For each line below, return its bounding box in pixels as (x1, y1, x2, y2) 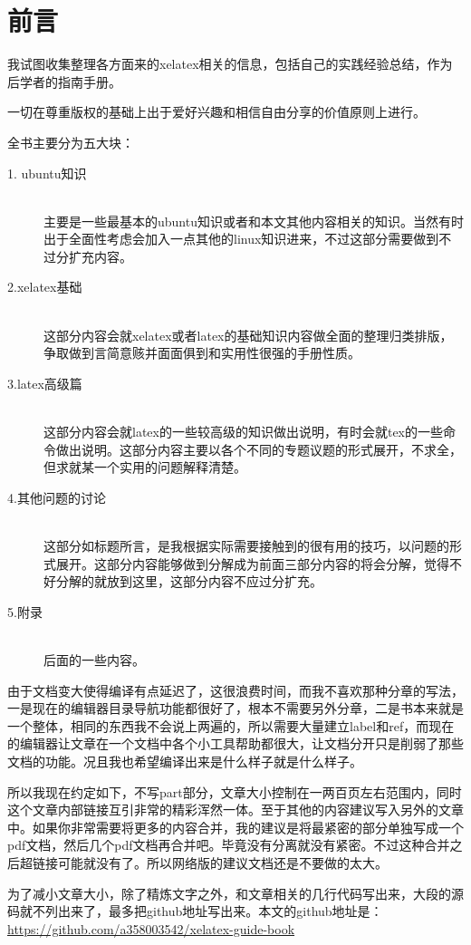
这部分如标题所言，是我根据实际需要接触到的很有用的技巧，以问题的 (43, 536, 449, 554)
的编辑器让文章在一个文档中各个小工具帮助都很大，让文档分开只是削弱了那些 (7, 734, 464, 753)
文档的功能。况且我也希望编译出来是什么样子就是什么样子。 (7, 751, 362, 770)
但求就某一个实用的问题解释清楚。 (43, 458, 246, 477)
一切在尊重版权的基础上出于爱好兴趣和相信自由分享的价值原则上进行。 (7, 102, 426, 121)
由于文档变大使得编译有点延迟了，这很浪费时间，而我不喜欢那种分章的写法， (7, 680, 464, 699)
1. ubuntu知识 (7, 163, 87, 182)
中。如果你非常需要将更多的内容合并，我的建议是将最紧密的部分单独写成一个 (7, 817, 464, 836)
